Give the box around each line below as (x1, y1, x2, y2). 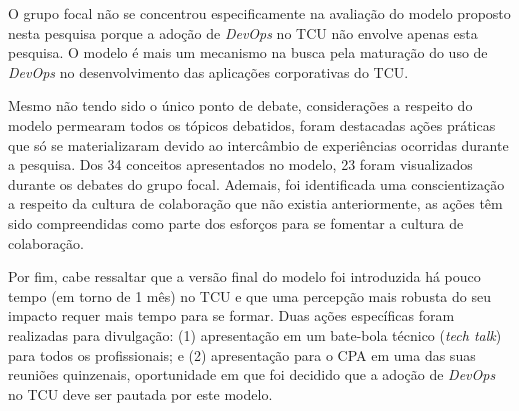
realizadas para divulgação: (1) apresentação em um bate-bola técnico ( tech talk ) (8, 324, 502, 345)
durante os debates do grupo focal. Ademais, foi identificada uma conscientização (8, 173, 505, 194)
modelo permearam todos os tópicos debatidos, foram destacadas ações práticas (8, 114, 496, 135)
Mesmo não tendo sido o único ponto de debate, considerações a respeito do (8, 95, 473, 116)
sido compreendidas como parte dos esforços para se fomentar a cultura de (8, 212, 464, 233)
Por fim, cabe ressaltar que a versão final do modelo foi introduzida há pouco (8, 266, 481, 287)
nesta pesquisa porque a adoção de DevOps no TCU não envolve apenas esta (8, 22, 478, 43)
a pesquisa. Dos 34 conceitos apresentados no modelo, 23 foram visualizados (8, 154, 473, 175)
